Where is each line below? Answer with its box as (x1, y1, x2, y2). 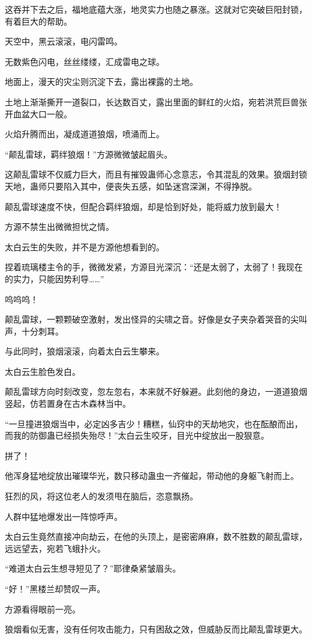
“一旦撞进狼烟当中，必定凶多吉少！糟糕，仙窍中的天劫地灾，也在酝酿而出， (5, 417, 303, 430)
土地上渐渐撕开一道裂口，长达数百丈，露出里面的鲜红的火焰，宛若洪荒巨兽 (5, 95, 299, 108)
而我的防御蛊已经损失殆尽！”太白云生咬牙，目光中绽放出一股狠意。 (5, 429, 269, 442)
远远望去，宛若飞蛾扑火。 (5, 542, 106, 554)
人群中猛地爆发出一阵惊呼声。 (5, 510, 122, 522)
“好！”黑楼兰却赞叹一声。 (5, 582, 106, 594)
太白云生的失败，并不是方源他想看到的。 (5, 240, 164, 253)
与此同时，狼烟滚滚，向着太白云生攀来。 (5, 345, 164, 357)
